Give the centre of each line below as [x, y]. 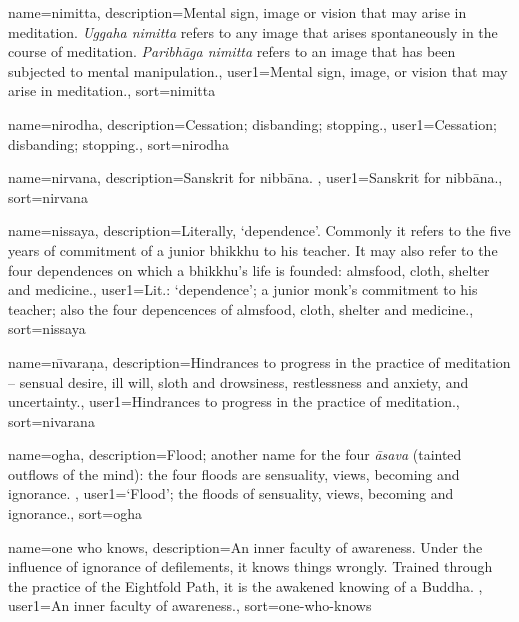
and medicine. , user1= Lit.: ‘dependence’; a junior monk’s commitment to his [243, 289]
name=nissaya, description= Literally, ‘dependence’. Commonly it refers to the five [259, 230]
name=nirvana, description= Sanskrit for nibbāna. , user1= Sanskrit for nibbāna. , [255, 177]
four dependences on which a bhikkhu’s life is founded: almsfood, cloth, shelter [249, 269]
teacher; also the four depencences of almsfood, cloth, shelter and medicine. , [241, 308]
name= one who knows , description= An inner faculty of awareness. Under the [245, 546]
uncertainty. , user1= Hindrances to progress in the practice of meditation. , [234, 401]
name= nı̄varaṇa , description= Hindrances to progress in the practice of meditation [259, 361]
